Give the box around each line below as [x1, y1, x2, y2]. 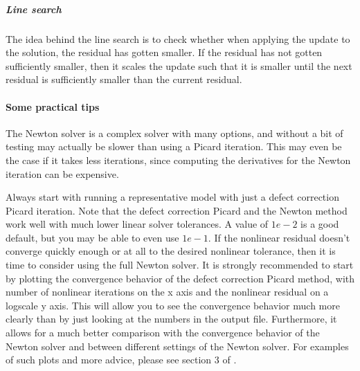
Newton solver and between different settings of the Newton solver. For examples [6, 338, 349, 353]
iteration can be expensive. [6, 166, 119, 181]
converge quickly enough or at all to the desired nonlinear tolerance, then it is [6, 244, 336, 258]
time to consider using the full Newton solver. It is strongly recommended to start [6, 257, 354, 272]
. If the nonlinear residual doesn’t [208, 230, 350, 244]
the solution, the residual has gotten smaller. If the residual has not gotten [6, 45, 323, 60]
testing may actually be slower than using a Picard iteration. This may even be [6, 139, 342, 154]
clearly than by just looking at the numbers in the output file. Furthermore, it [6, 311, 337, 326]
